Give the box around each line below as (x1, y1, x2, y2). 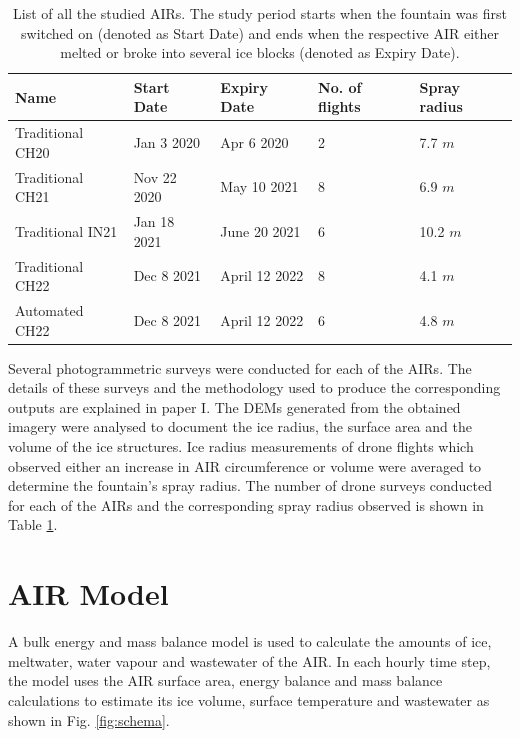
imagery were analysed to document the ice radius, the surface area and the (8, 416, 472, 437)
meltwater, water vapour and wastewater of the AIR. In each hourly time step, (8, 650, 491, 671)
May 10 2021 (220, 176, 299, 197)
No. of (318, 76, 362, 97)
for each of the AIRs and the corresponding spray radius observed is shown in (8, 494, 484, 515)
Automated (15, 299, 84, 320)
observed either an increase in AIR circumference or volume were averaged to (8, 455, 482, 476)
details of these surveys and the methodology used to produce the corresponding (8, 377, 501, 398)
